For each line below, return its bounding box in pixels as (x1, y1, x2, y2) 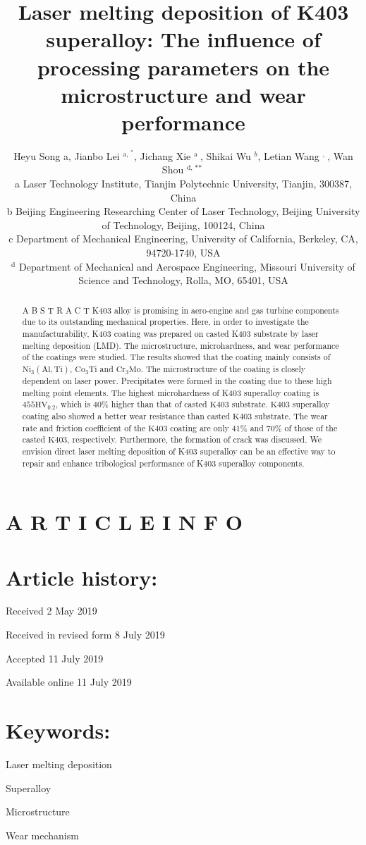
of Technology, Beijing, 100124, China (102, 217, 265, 232)
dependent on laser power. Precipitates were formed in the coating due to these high (22, 374, 332, 386)
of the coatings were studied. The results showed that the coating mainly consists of (22, 351, 331, 363)
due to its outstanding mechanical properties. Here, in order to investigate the (22, 316, 309, 328)
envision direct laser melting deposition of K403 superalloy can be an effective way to (22, 445, 336, 457)
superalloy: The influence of (46, 25, 321, 54)
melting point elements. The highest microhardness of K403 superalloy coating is (22, 386, 319, 398)
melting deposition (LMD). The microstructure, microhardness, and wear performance (22, 339, 339, 351)
